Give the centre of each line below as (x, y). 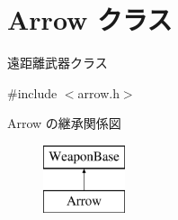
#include (32, 92)
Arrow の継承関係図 (64, 123)
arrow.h (98, 92)
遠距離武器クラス (58, 63)
